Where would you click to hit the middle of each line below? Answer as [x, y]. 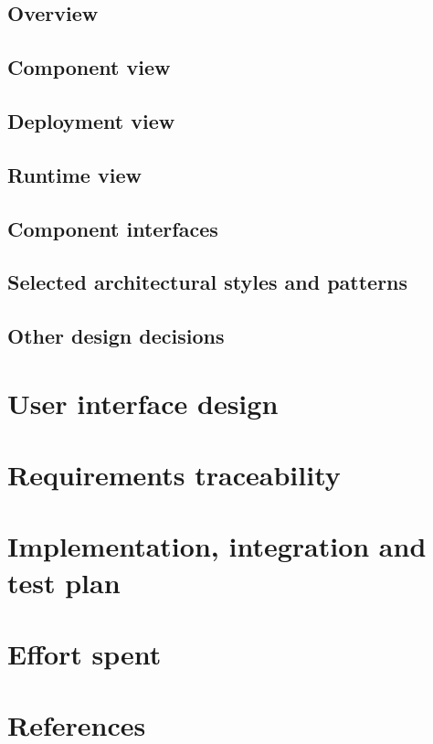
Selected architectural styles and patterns [208, 282]
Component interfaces [113, 228]
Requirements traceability [174, 475]
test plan [64, 582]
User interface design [143, 403]
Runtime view [74, 174]
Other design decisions [116, 336]
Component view [89, 67]
